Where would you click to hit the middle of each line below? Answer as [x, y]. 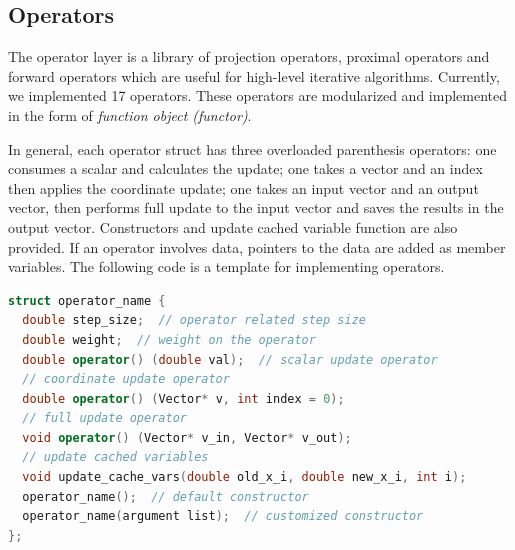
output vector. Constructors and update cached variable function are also [233, 226]
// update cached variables [115, 457]
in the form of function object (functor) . [130, 114]
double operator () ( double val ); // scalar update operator [230, 359]
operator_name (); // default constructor [165, 496]
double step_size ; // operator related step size [194, 320]
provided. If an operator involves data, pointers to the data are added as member [257, 246]
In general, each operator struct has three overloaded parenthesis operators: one [252, 148]
